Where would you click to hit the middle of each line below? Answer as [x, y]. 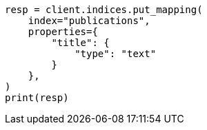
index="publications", [89, 21]
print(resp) [37, 98]
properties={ [63, 32]
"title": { [80, 43]
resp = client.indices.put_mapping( [104, 10]
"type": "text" [116, 54]
